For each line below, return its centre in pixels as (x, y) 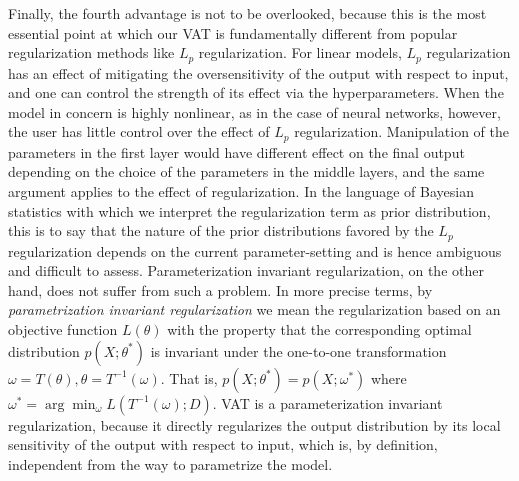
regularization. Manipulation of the (401, 131)
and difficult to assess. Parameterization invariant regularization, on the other (246, 270)
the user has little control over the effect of (139, 131)
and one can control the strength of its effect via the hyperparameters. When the (256, 92)
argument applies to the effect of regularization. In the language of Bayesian (241, 191)
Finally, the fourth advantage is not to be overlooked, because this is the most (247, 13)
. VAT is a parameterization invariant (327, 402)
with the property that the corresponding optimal (319, 329)
